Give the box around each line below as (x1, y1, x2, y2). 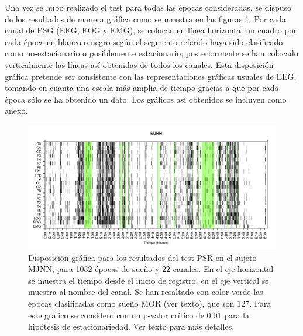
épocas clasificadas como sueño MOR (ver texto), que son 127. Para (28, 297, 271, 309)
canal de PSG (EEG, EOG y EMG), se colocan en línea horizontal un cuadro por (5, 24, 297, 36)
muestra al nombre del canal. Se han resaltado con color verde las (28, 286, 263, 298)
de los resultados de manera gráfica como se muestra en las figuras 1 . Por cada (5, 12, 286, 25)
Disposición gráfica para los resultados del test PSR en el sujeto (28, 251, 257, 263)
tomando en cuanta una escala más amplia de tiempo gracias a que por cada (5, 82, 279, 94)
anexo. (5, 104, 28, 117)
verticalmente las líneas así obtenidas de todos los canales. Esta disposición (5, 58, 274, 70)
